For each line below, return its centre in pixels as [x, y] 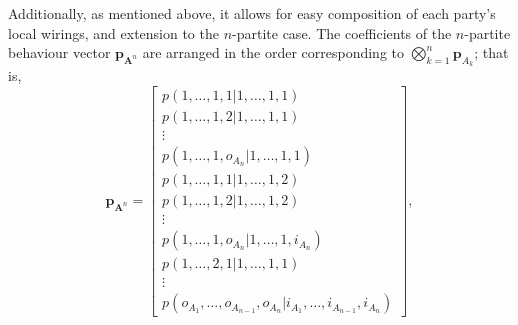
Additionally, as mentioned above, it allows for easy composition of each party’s [252, 13]
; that [491, 52]
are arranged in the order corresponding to [273, 52]
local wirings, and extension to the [113, 32]
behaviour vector [59, 52]
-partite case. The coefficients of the [342, 32]
